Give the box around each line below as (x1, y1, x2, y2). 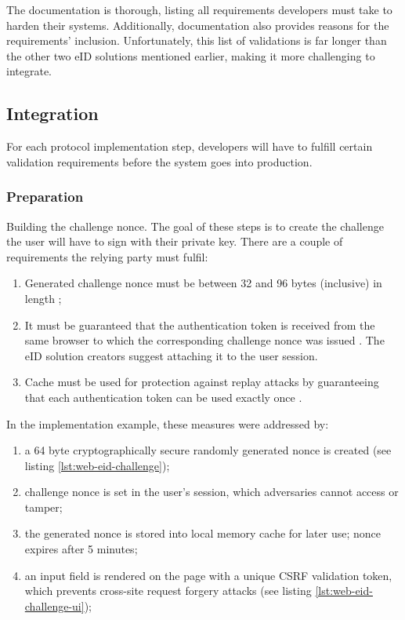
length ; (24, 290, 62, 306)
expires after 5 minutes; (24, 541, 138, 557)
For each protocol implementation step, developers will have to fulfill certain (6, 138, 373, 155)
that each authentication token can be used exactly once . (24, 388, 302, 405)
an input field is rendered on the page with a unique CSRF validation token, (24, 567, 392, 583)
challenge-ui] (24, 597, 85, 614)
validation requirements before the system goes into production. (6, 153, 313, 170)
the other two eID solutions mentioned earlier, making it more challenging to (6, 47, 375, 64)
